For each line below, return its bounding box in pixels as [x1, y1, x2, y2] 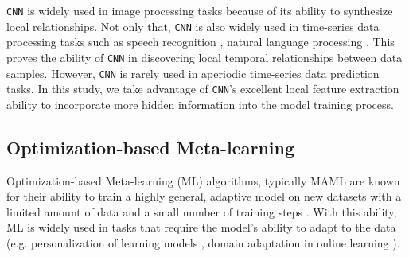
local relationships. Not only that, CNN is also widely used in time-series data [6, 18, 380, 34]
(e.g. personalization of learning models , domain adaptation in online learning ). [6, 235, 400, 251]
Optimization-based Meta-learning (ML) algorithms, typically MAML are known [6, 172, 400, 189]
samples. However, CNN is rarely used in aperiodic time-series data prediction [6, 64, 380, 81]
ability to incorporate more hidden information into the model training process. [6, 95, 394, 112]
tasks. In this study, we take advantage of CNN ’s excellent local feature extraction [6, 80, 399, 97]
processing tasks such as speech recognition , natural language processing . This [6, 33, 395, 50]
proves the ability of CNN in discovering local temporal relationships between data [6, 49, 403, 65]
